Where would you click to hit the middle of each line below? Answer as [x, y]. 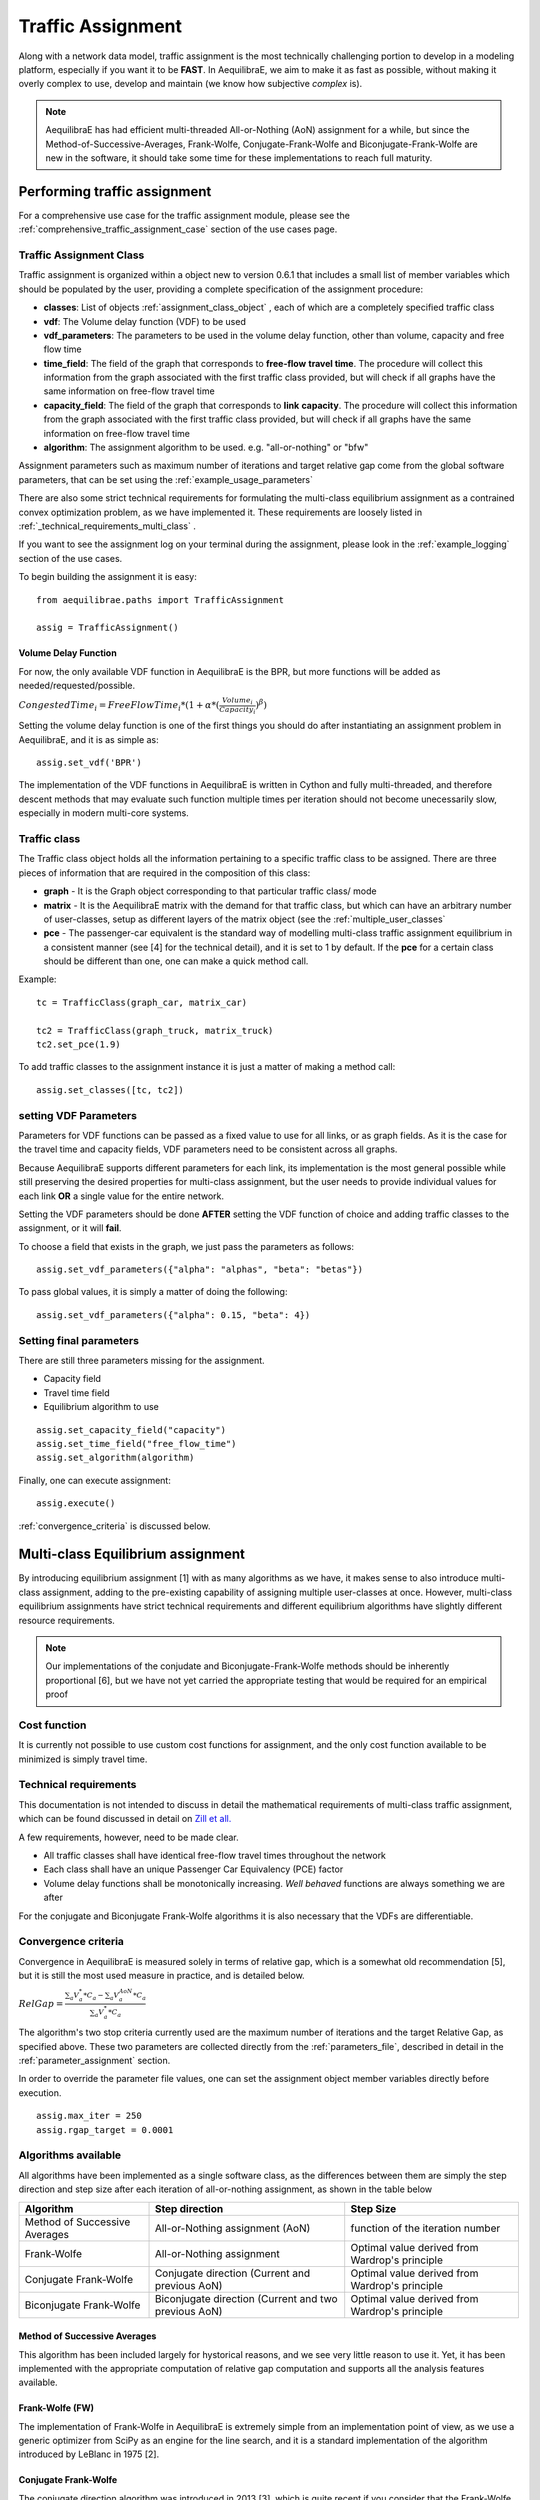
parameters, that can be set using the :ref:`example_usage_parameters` [166, 479]
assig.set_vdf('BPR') [89, 763]
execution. [40, 2092]
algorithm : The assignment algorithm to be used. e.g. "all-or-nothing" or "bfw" [206, 447]
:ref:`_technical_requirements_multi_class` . [107, 526]
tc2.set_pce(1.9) [78, 1044]
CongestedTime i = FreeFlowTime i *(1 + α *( [119, 707]
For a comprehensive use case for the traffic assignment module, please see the [184, 215]
